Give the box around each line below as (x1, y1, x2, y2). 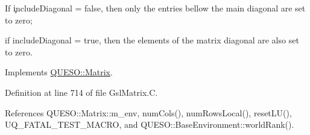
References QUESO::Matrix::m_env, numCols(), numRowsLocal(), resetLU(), (5, 106, 292, 119)
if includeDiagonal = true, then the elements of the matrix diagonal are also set (5, 34, 299, 46)
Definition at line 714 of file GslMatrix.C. (5, 86, 158, 98)
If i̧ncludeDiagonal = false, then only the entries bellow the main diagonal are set (5, 2, 306, 14)
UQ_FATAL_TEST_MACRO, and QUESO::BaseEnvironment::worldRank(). (5, 118, 294, 131)
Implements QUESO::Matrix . (5, 66, 113, 78)
